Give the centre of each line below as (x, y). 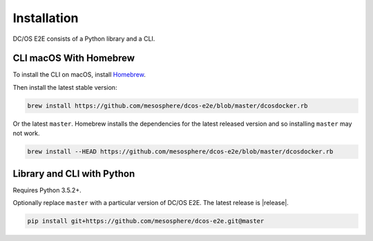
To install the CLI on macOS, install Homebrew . (79, 75)
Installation (46, 18)
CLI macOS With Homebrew (74, 58)
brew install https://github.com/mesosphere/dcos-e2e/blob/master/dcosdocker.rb (168, 106)
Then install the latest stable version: (65, 87)
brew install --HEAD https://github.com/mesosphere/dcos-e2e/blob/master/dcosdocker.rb (180, 152)
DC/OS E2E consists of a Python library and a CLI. (84, 39)
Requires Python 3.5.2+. (47, 190)
